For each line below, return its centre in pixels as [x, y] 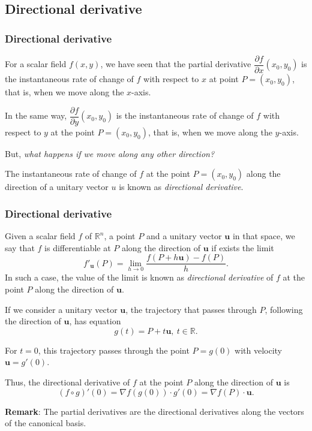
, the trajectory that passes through [191, 309]
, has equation [95, 321]
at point [224, 79]
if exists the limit [243, 247]
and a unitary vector [184, 236]
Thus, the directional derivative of [67, 382]
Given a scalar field [40, 236]
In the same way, [36, 115]
